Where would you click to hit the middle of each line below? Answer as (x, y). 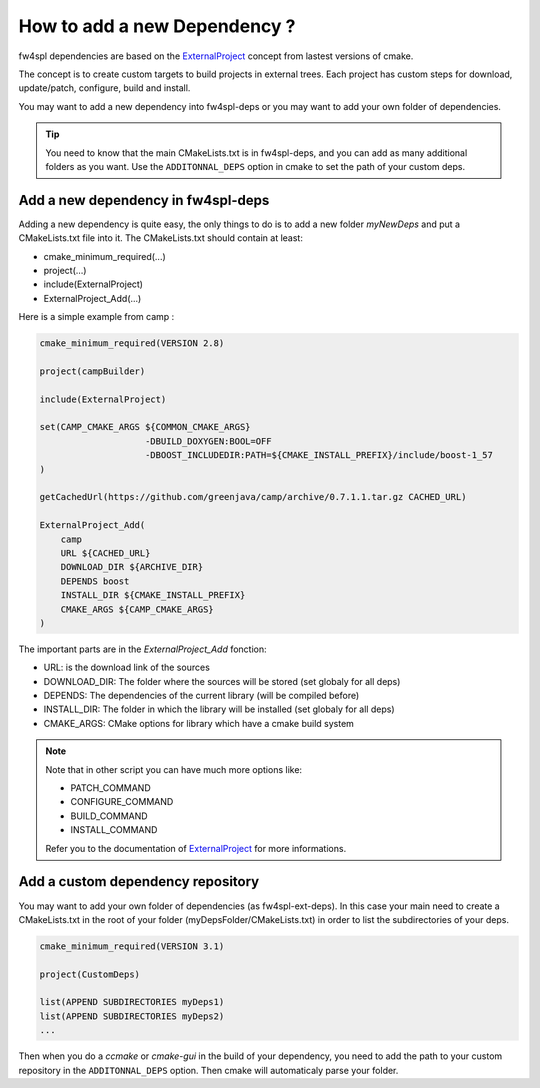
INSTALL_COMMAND (114, 830)
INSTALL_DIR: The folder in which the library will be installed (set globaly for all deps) (219, 709)
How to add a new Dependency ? (157, 26)
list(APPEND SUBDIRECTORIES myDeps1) (132, 1002)
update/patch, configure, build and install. (104, 88)
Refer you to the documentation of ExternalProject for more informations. (196, 848)
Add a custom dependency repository (139, 881)
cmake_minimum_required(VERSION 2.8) (132, 343)
